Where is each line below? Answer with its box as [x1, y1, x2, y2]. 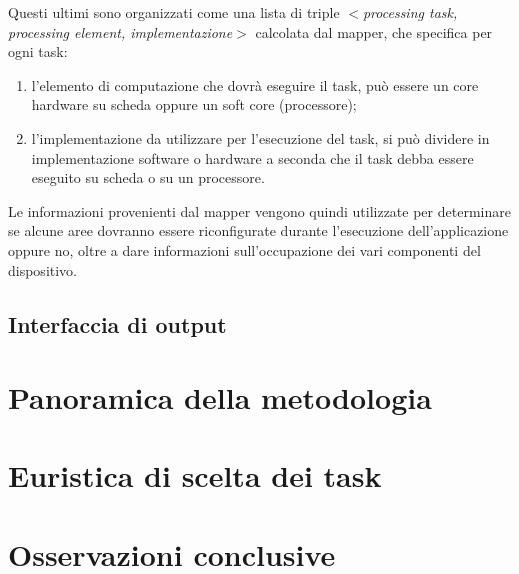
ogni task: [8, 41, 68, 62]
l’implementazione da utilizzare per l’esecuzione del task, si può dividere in [31, 127, 490, 148]
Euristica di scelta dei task [8, 455, 382, 496]
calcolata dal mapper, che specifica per [255, 21, 493, 42]
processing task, [362, 2, 458, 22]
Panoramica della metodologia [8, 377, 432, 418]
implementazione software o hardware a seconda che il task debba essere [31, 147, 474, 168]
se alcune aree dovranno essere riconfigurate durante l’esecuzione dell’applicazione [8, 220, 509, 241]
